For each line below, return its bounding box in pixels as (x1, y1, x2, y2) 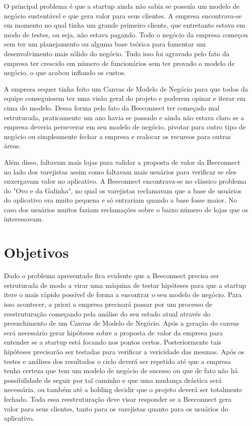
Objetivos (4, 242, 69, 262)
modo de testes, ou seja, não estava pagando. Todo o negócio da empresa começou (4, 29, 248, 39)
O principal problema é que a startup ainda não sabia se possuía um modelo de (4, 1, 240, 11)
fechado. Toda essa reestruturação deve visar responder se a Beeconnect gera (4, 394, 232, 404)
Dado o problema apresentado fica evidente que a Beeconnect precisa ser (4, 270, 220, 281)
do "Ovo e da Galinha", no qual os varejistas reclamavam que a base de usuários (4, 185, 242, 195)
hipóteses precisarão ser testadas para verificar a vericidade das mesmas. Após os (4, 346, 245, 356)
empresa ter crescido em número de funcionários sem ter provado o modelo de (4, 58, 235, 68)
